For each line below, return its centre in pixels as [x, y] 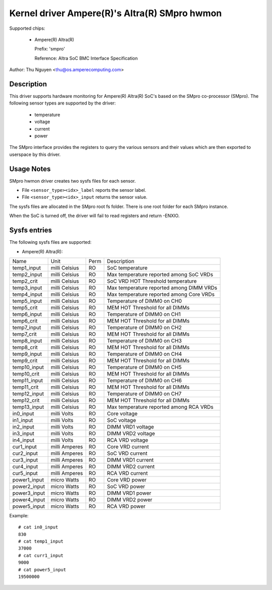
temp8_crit [25, 347]
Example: [19, 515]
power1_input [28, 479]
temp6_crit [25, 320]
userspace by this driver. [35, 154]
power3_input [29, 493]
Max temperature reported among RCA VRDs [160, 407]
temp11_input [28, 380]
